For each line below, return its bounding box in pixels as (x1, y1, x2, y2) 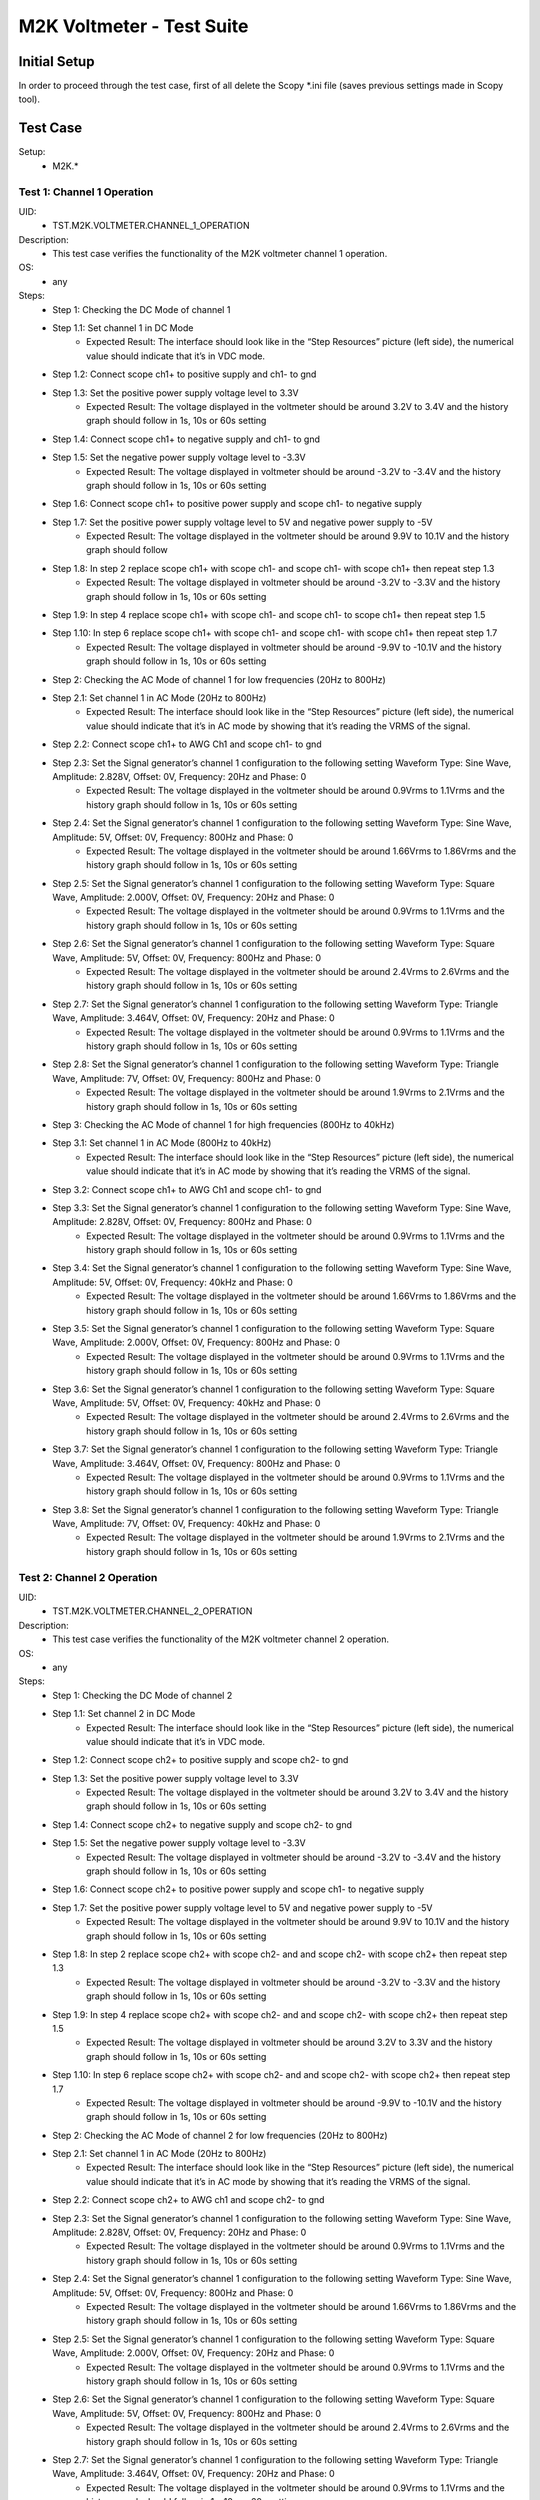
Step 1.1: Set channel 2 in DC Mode (52, 1708, 196, 1720)
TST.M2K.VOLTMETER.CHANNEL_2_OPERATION (52, 1605, 253, 1617)
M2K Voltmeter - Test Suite (18, 15, 249, 37)
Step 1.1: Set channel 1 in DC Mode (52, 322, 194, 334)
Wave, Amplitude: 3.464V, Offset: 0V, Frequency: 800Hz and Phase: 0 (52, 1457, 341, 1469)
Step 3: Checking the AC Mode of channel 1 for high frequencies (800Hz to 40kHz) (52, 1118, 395, 1130)
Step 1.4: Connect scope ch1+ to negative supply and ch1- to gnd (52, 433, 320, 445)
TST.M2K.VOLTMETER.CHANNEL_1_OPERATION (52, 220, 250, 232)
